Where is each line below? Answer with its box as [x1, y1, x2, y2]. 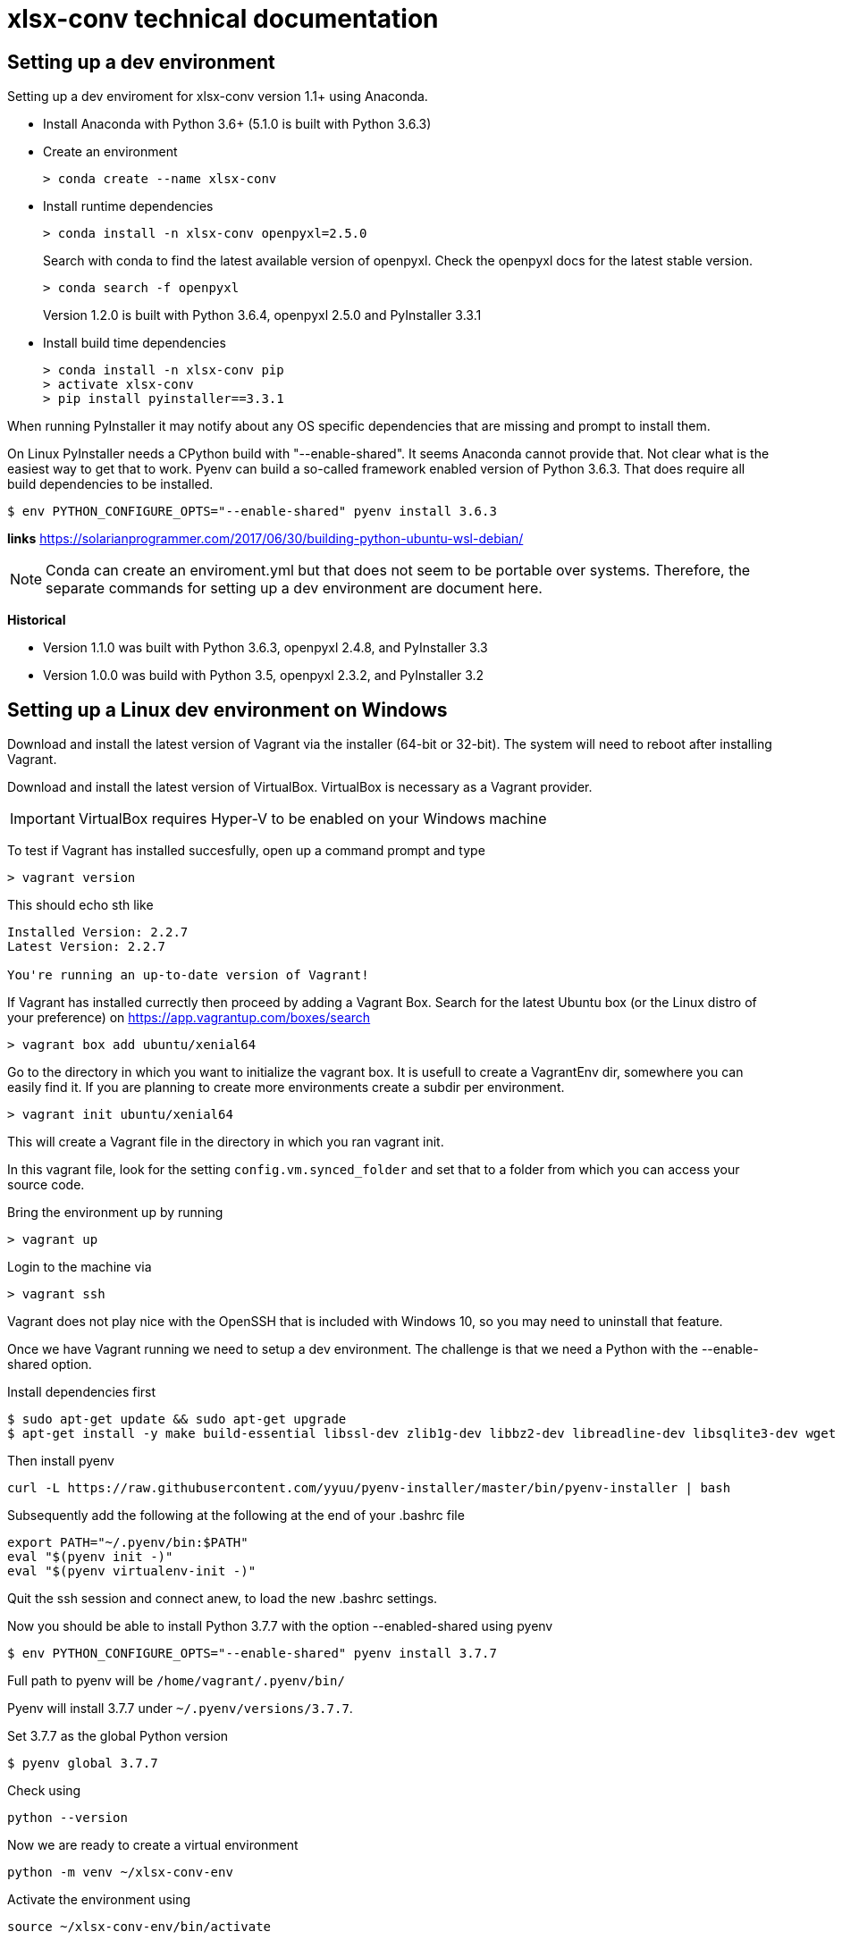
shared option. [7, 1356, 92, 1373]
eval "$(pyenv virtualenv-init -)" [7, 1564, 257, 1579]
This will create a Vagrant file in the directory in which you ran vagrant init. [7, 1134, 444, 1150]
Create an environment [43, 144, 178, 160]
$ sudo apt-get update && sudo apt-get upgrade [7, 1412, 347, 1427]
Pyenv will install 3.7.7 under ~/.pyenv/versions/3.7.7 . [7, 1701, 353, 1717]
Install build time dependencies [43, 335, 226, 351]
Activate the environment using [7, 1892, 191, 1908]
